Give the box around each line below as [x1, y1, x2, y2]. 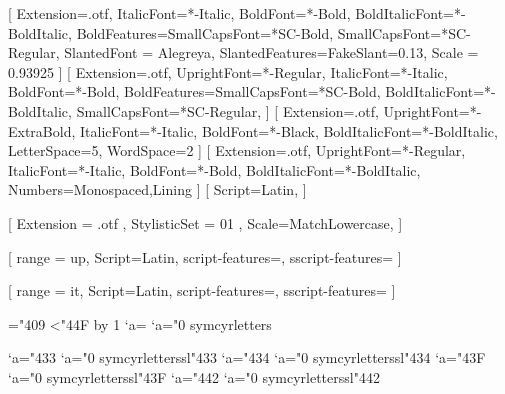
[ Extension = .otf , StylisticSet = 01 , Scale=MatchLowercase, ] [8, 212, 403, 233]
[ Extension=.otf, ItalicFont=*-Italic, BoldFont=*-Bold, [8, 3, 351, 23]
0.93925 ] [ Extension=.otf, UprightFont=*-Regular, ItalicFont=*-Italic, [8, 61, 448, 82]
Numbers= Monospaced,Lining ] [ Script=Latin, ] [8, 179, 307, 200]
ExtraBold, [8, 120, 76, 141]
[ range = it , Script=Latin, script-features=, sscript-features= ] [8, 280, 396, 301]
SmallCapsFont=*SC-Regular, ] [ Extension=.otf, [76, 100, 379, 121]
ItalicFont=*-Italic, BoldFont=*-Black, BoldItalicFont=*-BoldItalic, [80, 120, 498, 141]
